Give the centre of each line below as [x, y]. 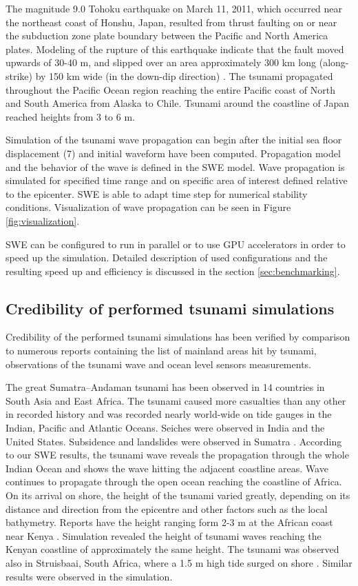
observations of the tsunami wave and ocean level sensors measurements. [158, 364]
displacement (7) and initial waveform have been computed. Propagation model [173, 153]
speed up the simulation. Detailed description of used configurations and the [167, 257]
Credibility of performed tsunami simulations [170, 308]
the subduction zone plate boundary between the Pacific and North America [167, 36]
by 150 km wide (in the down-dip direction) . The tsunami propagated [184, 75]
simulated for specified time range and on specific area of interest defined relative [177, 180]
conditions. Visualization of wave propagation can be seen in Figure [148, 207]
